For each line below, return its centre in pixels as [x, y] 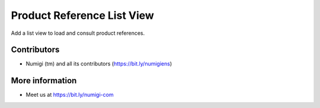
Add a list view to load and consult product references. [78, 33]
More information [44, 81]
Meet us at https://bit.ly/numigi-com [70, 95]
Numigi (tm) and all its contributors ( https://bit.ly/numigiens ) [99, 64]
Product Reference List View [82, 15]
